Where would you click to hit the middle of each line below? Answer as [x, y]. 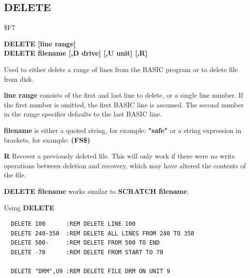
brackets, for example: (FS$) [47, 139]
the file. [15, 175]
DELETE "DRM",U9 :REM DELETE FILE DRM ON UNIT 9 [90, 271]
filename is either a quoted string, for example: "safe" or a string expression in [123, 130]
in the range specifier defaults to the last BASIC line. [83, 114]
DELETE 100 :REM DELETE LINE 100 [73, 224]
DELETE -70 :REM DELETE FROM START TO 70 [87, 252]
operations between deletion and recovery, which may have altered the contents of [125, 165]
